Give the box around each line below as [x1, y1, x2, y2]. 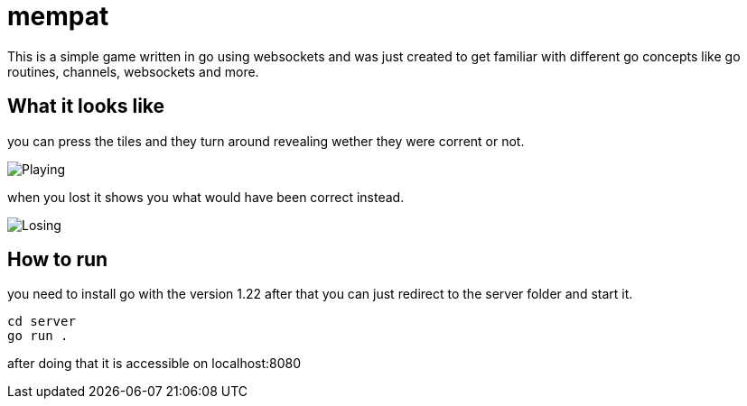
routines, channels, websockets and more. [7, 63, 259, 79]
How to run [7, 248, 108, 272]
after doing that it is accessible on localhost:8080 [7, 355, 302, 372]
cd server [7, 314, 76, 329]
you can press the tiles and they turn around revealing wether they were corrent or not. [7, 133, 525, 149]
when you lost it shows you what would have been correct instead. [7, 189, 405, 205]
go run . [7, 328, 69, 344]
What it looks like [7, 95, 165, 118]
